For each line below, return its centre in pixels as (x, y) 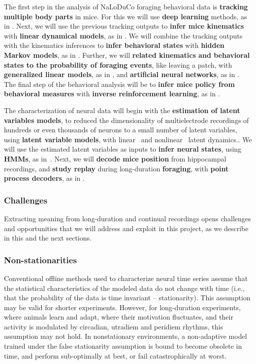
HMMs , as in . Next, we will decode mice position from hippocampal (115, 158)
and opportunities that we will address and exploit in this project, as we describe (126, 228)
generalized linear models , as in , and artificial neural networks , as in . (122, 74)
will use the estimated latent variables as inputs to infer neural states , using (123, 149)
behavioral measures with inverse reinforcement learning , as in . (112, 94)
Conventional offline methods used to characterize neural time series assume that (126, 278)
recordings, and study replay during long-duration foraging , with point (116, 168)
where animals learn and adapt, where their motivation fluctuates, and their (119, 317)
